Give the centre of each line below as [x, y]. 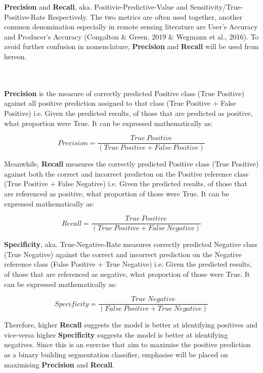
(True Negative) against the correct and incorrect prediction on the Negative [123, 254]
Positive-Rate [25, 16]
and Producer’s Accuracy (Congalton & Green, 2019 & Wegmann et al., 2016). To [131, 36]
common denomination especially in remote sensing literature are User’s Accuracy [131, 27]
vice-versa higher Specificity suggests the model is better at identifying [116, 334]
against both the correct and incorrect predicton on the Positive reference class [126, 173]
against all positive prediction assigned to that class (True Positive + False [120, 103]
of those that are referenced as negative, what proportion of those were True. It [127, 274]
